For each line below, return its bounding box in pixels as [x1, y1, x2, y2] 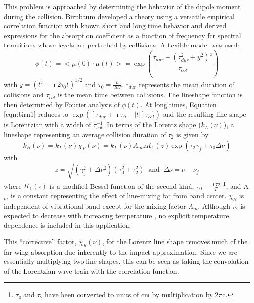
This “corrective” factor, [4, 236, 77, 246]
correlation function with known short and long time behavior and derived [4, 21, 227, 31]
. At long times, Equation [140, 99, 217, 109]
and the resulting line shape [163, 109, 246, 119]
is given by [176, 129, 209, 139]
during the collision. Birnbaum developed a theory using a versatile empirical [4, 11, 234, 21]
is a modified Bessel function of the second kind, [49, 181, 194, 191]
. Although [198, 200, 231, 210]
